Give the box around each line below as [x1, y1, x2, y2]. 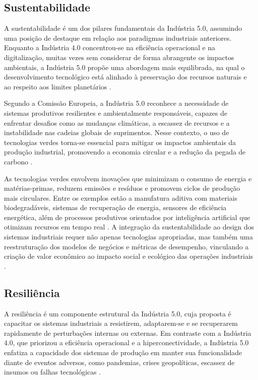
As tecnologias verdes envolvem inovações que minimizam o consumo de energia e [4, 173, 252, 183]
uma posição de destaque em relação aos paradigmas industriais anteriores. [4, 32, 232, 43]
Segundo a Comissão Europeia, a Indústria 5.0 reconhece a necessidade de [4, 98, 229, 108]
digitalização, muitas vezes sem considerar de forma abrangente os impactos [4, 52, 234, 62]
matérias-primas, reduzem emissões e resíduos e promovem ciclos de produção [4, 183, 240, 193]
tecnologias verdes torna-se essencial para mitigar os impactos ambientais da [4, 137, 236, 147]
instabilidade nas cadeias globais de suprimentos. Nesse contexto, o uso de [4, 127, 229, 138]
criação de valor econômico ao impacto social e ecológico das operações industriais [4, 251, 254, 261]
